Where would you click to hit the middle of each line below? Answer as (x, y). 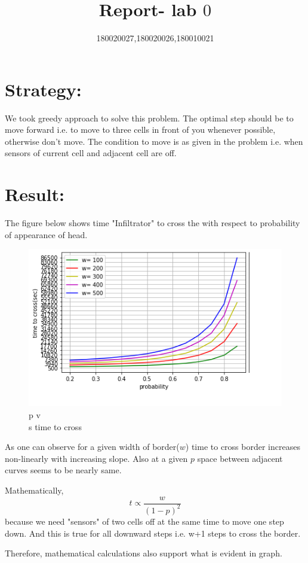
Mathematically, (34, 490)
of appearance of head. (46, 234)
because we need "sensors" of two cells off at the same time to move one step (144, 521)
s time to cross (55, 426)
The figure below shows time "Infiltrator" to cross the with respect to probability (153, 223)
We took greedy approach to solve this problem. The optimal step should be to (149, 118)
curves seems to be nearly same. (63, 470)
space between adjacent (240, 458)
